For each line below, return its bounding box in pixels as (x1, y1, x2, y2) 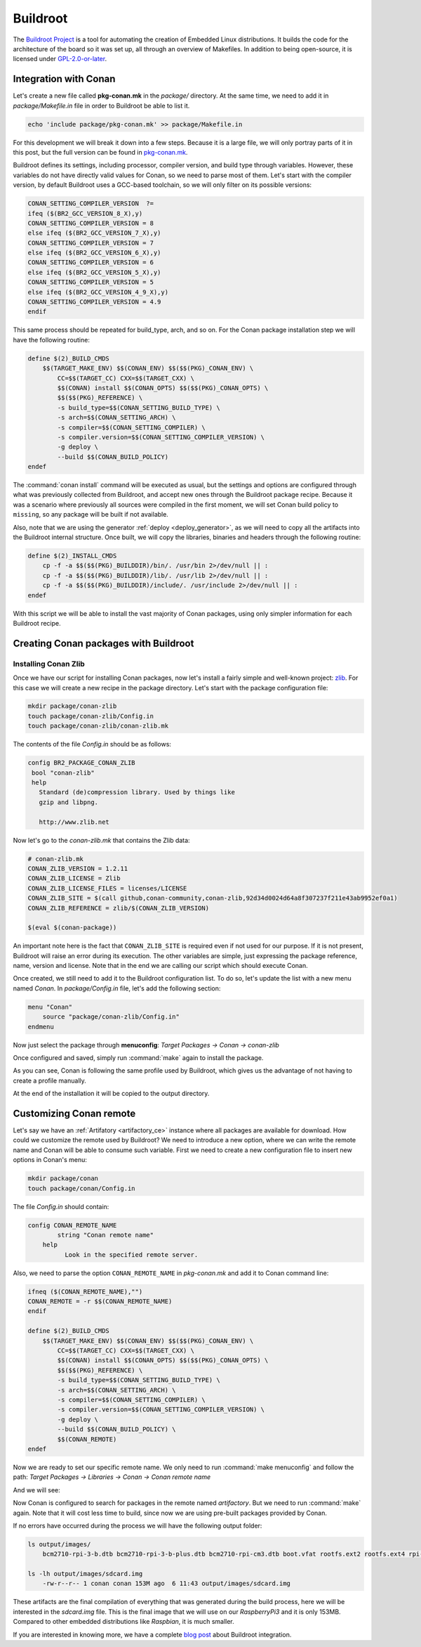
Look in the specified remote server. (64, 1251, 199, 1258)
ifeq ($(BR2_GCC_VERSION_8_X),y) (27, 209, 143, 217)
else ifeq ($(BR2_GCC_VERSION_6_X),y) (27, 249, 161, 257)
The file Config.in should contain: (13, 1202, 109, 1210)
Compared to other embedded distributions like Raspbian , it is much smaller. (13, 1617, 234, 1626)
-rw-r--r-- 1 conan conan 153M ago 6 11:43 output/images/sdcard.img (42, 1580, 291, 1588)
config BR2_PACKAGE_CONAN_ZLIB (27, 759, 136, 767)
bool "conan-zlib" (32, 768, 95, 777)
